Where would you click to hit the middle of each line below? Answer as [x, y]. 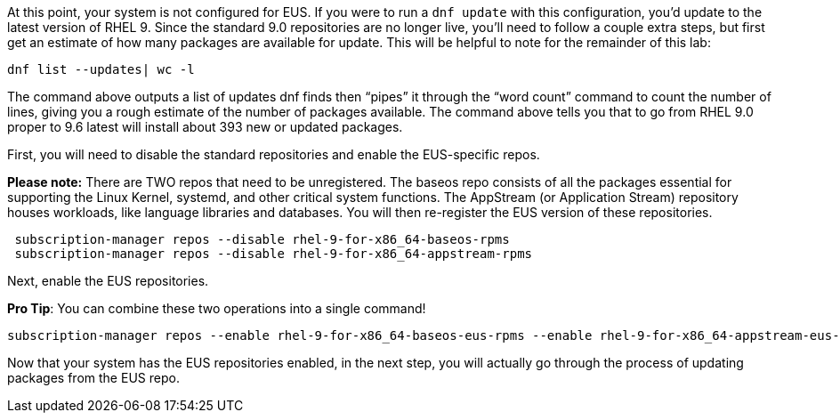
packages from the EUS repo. [93, 378]
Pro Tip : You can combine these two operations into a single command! [217, 308]
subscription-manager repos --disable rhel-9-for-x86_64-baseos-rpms [262, 239]
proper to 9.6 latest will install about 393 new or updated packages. [205, 127]
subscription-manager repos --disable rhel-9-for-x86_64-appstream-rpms [274, 254]
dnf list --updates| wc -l [101, 69]
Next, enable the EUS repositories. [108, 281]
